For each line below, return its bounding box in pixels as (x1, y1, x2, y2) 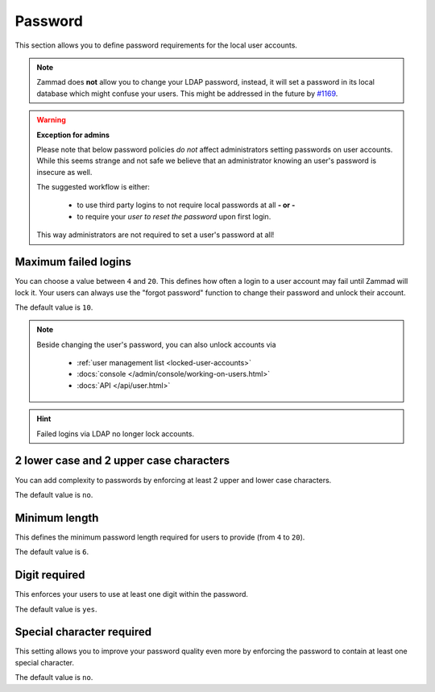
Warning (36, 115, 66, 125)
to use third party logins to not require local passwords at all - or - (77, 200, 296, 210)
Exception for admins (36, 130, 110, 140)
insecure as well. (36, 167, 93, 177)
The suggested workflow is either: (36, 182, 151, 192)
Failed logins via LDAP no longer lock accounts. (36, 428, 195, 439)
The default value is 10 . (14, 302, 93, 312)
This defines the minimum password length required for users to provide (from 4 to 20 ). (14, 532, 305, 542)
